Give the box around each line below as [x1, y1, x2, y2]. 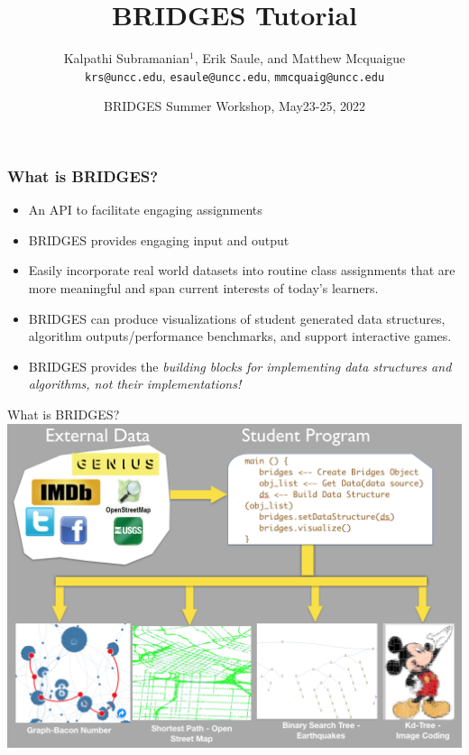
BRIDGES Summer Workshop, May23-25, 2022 [104, 97, 365, 115]
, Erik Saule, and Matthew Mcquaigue [194, 49, 406, 68]
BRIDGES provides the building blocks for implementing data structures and [28, 356, 452, 375]
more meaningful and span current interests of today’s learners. [28, 279, 379, 298]
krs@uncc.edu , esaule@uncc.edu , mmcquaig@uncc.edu [84, 66, 385, 85]
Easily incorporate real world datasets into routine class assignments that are [28, 261, 455, 280]
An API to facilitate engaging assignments [28, 200, 262, 219]
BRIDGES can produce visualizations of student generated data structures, [28, 308, 446, 327]
